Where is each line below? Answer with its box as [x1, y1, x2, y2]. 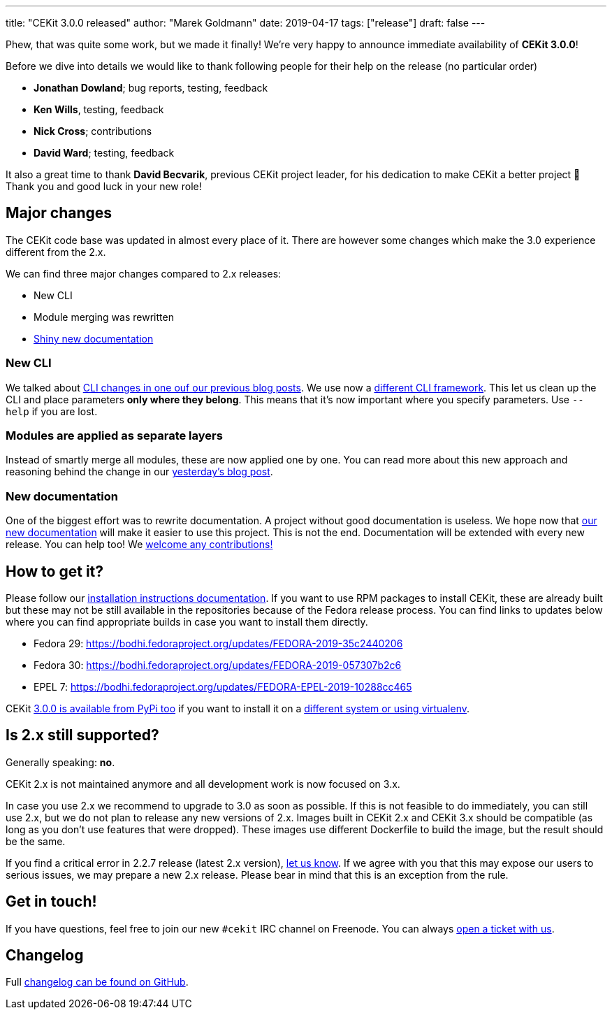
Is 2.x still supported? [6, 726, 159, 744]
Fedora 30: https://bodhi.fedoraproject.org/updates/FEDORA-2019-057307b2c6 [34, 658, 402, 671]
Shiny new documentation [34, 332, 154, 345]
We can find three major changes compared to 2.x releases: [6, 267, 282, 280]
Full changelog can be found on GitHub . [6, 976, 189, 988]
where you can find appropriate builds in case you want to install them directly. [6, 615, 368, 628]
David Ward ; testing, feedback [34, 147, 175, 159]
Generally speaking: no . [6, 756, 115, 768]
